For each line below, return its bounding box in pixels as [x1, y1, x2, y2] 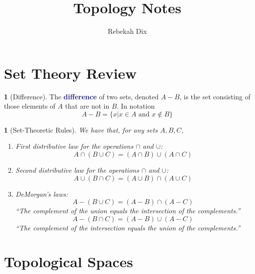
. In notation [116, 101, 155, 111]
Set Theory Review [4, 63, 137, 83]
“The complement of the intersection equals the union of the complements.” [15, 222, 240, 232]
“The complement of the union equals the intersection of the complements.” [15, 205, 240, 216]
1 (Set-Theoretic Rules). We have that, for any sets [4, 124, 158, 135]
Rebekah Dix [108, 26, 147, 36]
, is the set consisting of [179, 91, 251, 101]
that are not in [65, 101, 110, 111]
